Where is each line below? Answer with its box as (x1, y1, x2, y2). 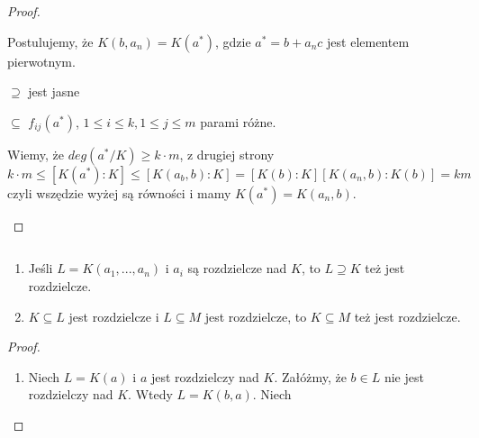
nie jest (384, 367, 424, 386)
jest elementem (327, 32, 410, 50)
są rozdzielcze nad (187, 259, 287, 278)
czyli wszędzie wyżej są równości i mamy (7, 183, 231, 202)
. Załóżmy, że (274, 367, 347, 386)
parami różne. (200, 112, 276, 131)
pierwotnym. (7, 51, 76, 70)
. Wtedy (128, 385, 173, 404)
